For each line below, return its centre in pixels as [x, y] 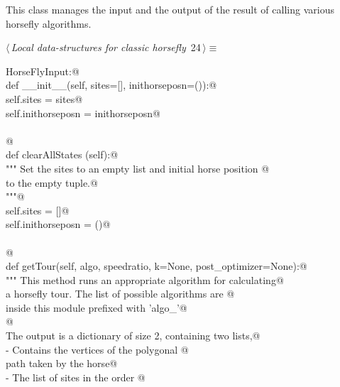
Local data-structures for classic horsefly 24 [106, 47]
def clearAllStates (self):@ [62, 154]
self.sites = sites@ [44, 98]
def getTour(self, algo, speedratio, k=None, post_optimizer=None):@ [157, 266]
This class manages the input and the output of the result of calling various [170, 9]
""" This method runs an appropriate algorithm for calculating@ [145, 279]
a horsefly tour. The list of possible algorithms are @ [120, 294]
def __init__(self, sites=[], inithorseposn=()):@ [111, 85]
